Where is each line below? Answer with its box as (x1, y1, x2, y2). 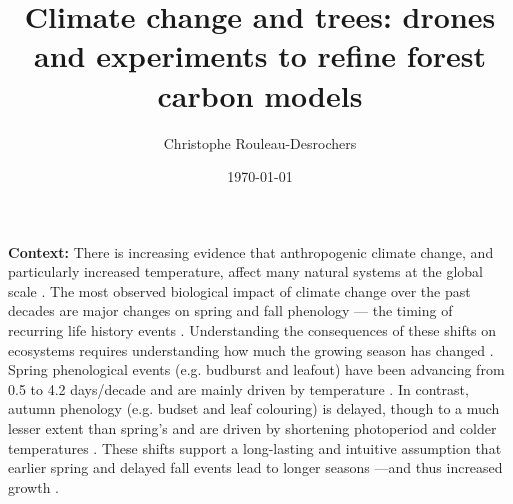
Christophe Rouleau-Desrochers (163, 132, 357, 153)
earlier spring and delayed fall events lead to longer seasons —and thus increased (8, 457, 503, 478)
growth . (8, 476, 60, 497)
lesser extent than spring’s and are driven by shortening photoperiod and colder (8, 418, 497, 439)
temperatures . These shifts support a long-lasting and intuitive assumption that (8, 437, 502, 458)
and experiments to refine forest (33, 35, 486, 76)
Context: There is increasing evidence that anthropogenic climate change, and (8, 241, 494, 262)
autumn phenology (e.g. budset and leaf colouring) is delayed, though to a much (8, 398, 500, 419)
